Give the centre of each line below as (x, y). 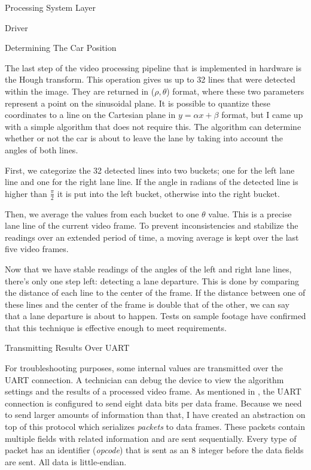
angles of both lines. (42, 149)
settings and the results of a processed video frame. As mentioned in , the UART (153, 391)
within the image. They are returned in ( (80, 91)
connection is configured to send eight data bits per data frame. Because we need (153, 403)
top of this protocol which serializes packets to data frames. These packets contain (155, 427)
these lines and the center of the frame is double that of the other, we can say (147, 304)
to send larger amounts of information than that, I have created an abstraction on (155, 415)
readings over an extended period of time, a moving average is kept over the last (152, 237)
